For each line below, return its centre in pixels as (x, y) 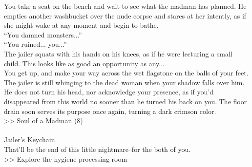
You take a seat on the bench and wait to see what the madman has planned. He (125, 6)
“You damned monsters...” (43, 34)
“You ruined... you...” (35, 44)
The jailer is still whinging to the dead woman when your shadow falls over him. (124, 82)
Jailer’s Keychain (30, 139)
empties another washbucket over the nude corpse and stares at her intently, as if (125, 15)
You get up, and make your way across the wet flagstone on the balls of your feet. (126, 73)
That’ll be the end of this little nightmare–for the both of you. (97, 149)
